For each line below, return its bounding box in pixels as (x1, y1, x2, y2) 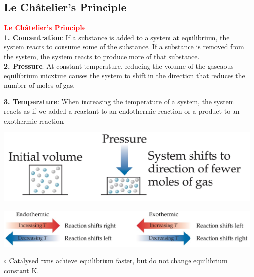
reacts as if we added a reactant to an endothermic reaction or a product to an (4, 106, 240, 116)
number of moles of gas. (4, 80, 75, 90)
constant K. (4, 265, 39, 275)
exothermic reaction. (4, 115, 65, 126)
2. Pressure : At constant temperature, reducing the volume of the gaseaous (4, 61, 233, 71)
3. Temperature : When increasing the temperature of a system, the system (4, 96, 234, 107)
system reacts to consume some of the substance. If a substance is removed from (4, 42, 244, 52)
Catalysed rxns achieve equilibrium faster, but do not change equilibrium (9, 256, 228, 266)
